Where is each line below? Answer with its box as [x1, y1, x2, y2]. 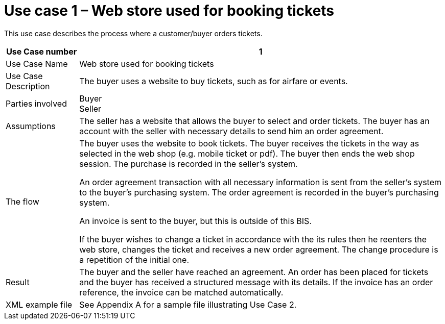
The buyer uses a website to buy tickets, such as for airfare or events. [79, 76, 348, 86]
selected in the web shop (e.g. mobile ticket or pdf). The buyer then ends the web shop [79, 148, 415, 159]
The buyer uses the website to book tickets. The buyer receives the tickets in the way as [79, 138, 419, 148]
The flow [6, 196, 39, 207]
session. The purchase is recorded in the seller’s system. [79, 158, 298, 169]
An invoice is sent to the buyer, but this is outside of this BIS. [79, 215, 312, 226]
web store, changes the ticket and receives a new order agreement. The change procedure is [79, 244, 438, 255]
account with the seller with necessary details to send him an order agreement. [79, 126, 384, 136]
